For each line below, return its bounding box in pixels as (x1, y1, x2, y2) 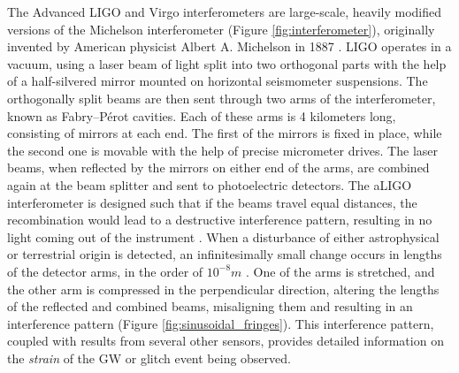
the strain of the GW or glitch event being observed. (7, 348, 291, 367)
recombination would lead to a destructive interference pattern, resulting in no (7, 210, 432, 229)
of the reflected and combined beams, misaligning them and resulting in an (7, 297, 413, 316)
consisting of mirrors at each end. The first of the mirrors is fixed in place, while (7, 124, 442, 142)
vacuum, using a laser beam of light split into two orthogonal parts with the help (7, 54, 447, 72)
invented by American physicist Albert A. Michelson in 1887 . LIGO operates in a (7, 37, 452, 56)
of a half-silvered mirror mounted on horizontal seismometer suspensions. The (7, 72, 428, 90)
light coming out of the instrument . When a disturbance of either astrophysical (7, 227, 440, 246)
